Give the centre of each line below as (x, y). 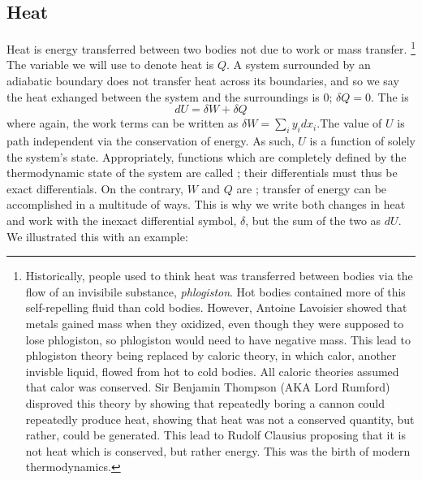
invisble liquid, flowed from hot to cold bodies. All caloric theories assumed (212, 371)
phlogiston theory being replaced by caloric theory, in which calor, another (211, 355)
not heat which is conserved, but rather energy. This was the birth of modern (218, 450)
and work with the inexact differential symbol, (122, 220)
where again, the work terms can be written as (123, 123)
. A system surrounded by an (299, 65)
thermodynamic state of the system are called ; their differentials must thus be (202, 173)
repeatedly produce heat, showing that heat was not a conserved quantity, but (220, 419)
